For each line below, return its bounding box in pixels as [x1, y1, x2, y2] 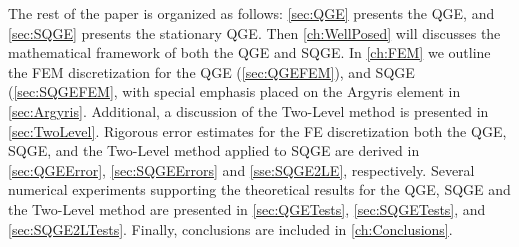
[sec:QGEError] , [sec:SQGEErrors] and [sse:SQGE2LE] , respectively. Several [8, 159, 475, 180]
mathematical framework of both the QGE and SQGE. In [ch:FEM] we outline [8, 42, 491, 63]
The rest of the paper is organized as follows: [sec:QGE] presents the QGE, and [8, 3, 495, 23]
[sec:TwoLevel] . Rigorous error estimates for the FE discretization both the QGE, [8, 120, 507, 141]
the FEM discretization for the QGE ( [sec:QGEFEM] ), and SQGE [8, 61, 415, 82]
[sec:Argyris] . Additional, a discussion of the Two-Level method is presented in [8, 100, 489, 121]
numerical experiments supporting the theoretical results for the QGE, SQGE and [8, 179, 511, 200]
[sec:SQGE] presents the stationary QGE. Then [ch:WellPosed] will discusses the [8, 22, 501, 43]
